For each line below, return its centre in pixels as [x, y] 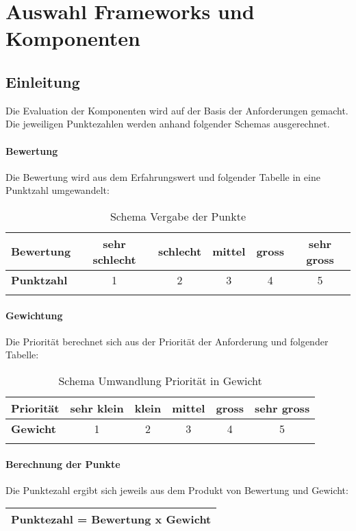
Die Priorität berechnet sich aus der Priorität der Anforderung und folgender [167, 341]
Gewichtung [34, 315]
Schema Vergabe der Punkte [178, 216]
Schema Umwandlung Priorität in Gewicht [160, 380]
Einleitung [43, 81]
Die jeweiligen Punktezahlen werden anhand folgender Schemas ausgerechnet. [168, 124]
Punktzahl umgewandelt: [58, 190]
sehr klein [97, 408]
